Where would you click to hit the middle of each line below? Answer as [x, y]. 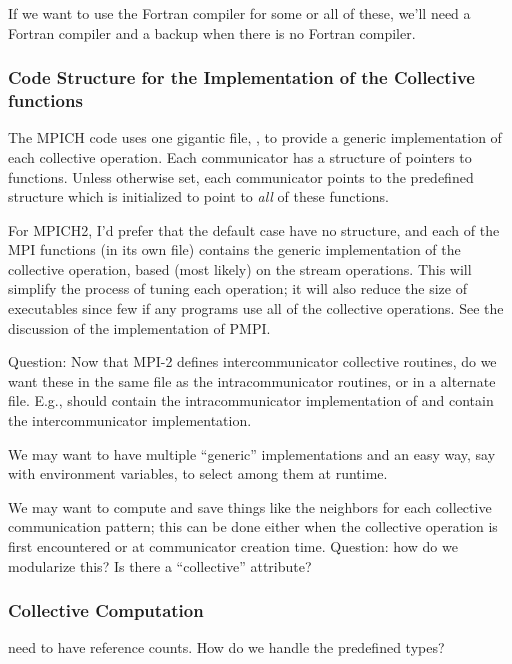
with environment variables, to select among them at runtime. [198, 473]
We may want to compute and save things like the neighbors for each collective [250, 506]
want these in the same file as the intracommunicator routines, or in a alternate [252, 380]
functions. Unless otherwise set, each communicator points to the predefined [241, 176]
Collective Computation [106, 610]
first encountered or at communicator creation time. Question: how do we [233, 546]
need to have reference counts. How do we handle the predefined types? [226, 647]
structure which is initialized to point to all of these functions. [198, 196]
